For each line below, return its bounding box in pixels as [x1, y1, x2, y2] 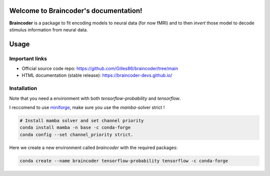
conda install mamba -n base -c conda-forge [19, 125, 131, 131]
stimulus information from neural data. [9, 26, 88, 32]
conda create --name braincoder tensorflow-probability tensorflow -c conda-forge [19, 158, 228, 164]
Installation [9, 85, 37, 92]
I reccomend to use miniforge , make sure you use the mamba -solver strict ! [9, 104, 165, 110]
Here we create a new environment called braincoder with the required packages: [9, 145, 178, 151]
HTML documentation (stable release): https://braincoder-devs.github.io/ [21, 72, 172, 78]
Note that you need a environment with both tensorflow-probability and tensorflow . [9, 95, 181, 101]
